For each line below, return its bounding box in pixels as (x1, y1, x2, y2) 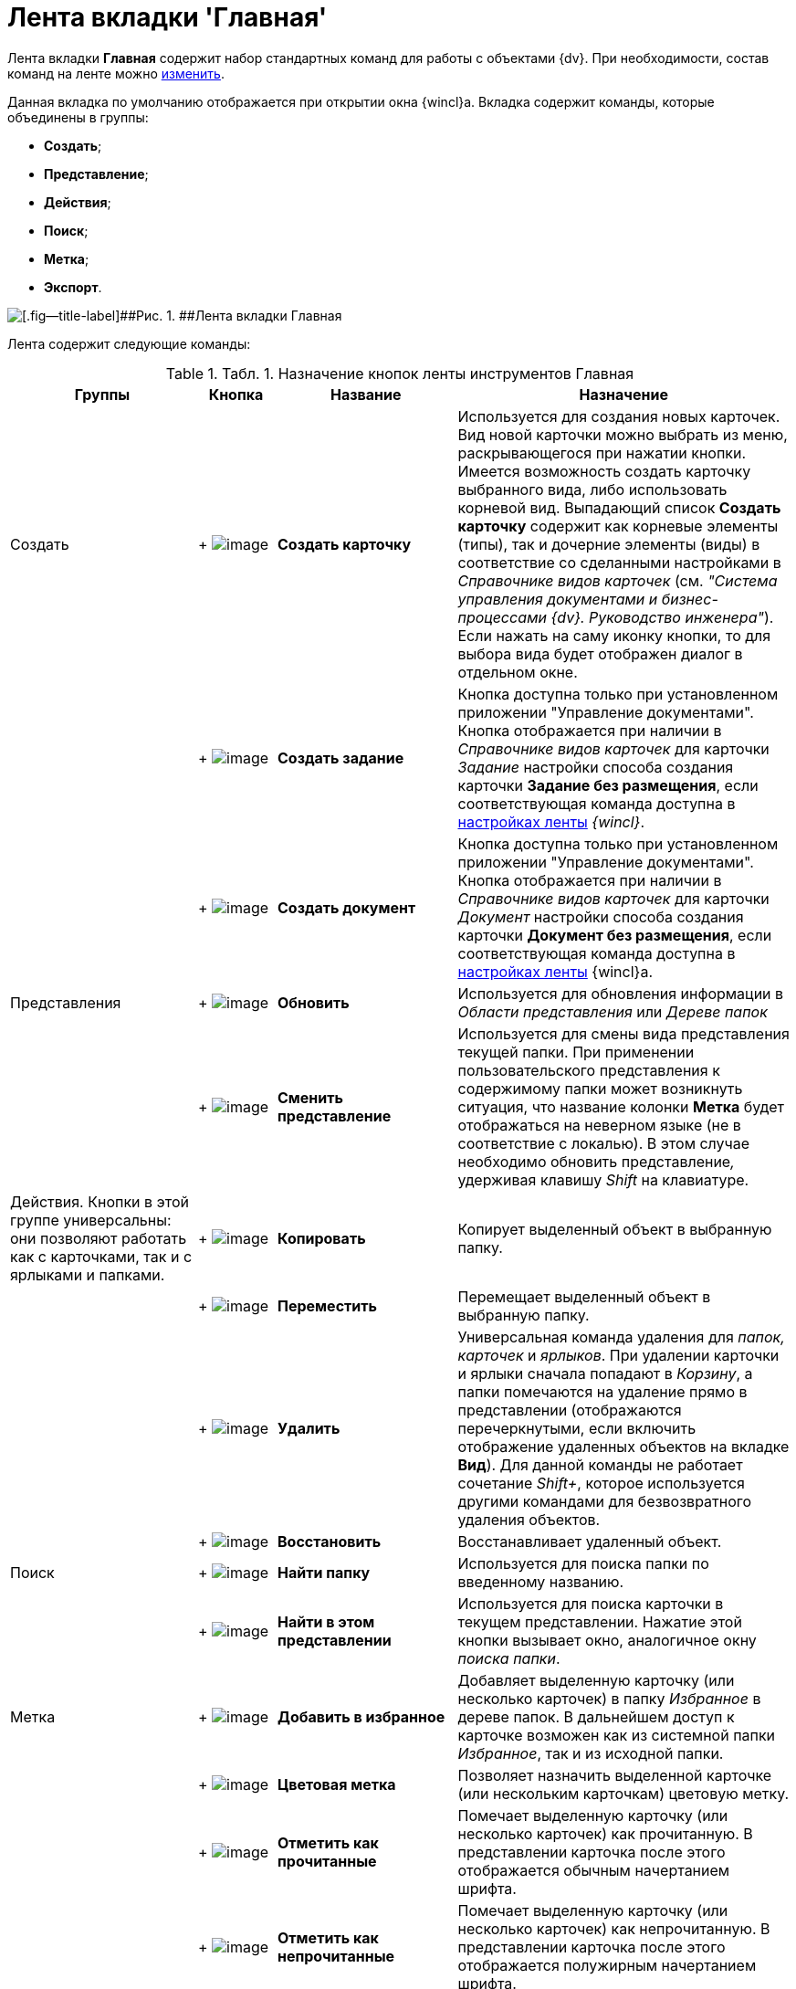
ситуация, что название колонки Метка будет (457, 1097, 784, 1116)
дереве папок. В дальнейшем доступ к (457, 1707, 735, 1726)
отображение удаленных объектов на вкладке (457, 1436, 790, 1456)
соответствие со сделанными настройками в (457, 552, 781, 572)
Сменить (278, 1088, 343, 1107)
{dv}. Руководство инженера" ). (550, 607, 774, 626)
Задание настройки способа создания (457, 757, 734, 776)
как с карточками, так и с (10, 1247, 193, 1266)
